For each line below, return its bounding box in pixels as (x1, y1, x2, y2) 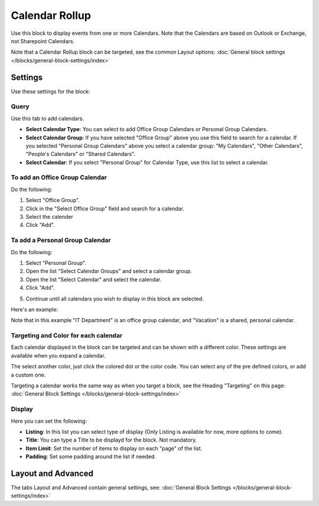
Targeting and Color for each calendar (11, 332, 123, 340)
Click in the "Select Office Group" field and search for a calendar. (25, 205, 184, 212)
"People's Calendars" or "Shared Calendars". (25, 151, 136, 158)
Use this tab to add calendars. (11, 115, 84, 122)
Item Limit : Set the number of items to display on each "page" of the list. (25, 445, 203, 452)
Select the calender (25, 213, 73, 220)
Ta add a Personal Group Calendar (11, 236, 111, 245)
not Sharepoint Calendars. (11, 37, 75, 44)
